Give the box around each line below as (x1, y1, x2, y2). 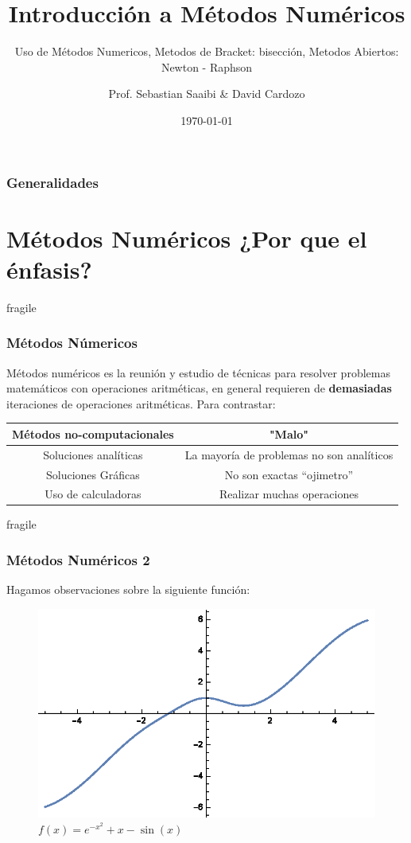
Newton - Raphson (161, 58, 253, 75)
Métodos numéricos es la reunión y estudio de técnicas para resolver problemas (6, 364, 390, 381)
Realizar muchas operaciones (219, 486, 359, 502)
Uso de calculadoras (45, 486, 142, 502)
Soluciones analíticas (43, 446, 143, 462)
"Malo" (269, 425, 308, 442)
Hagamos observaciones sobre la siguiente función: (6, 581, 250, 598)
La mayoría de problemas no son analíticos (184, 446, 394, 462)
